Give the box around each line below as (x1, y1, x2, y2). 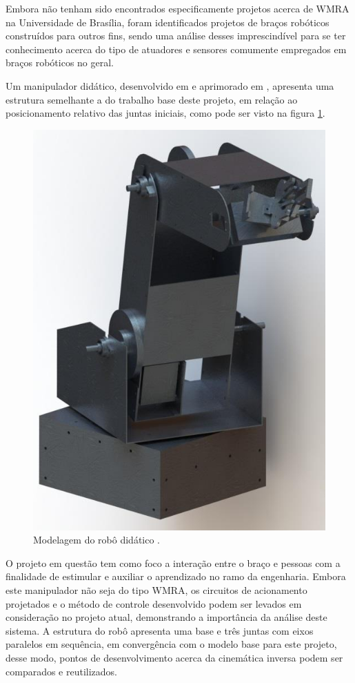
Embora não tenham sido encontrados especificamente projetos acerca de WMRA (6, 1, 349, 15)
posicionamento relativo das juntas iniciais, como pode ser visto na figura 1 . (6, 106, 325, 120)
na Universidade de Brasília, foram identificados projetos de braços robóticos (6, 15, 329, 29)
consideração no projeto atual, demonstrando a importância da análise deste (6, 610, 327, 624)
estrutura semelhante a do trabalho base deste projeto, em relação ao (6, 92, 298, 106)
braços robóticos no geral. (6, 55, 114, 70)
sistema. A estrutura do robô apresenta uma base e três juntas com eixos (6, 623, 314, 637)
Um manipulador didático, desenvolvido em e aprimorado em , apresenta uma (6, 78, 334, 93)
